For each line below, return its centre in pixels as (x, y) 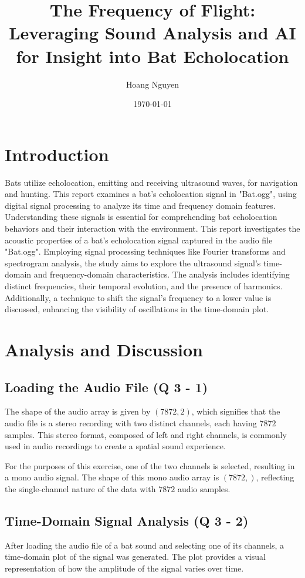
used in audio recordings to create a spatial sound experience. (115, 446)
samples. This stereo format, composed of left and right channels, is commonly (146, 434)
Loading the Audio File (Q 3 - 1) (106, 387)
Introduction (57, 154)
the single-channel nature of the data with (80, 488)
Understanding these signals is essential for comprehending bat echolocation (141, 217)
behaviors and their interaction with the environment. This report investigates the (152, 228)
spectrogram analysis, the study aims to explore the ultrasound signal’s (133, 263)
